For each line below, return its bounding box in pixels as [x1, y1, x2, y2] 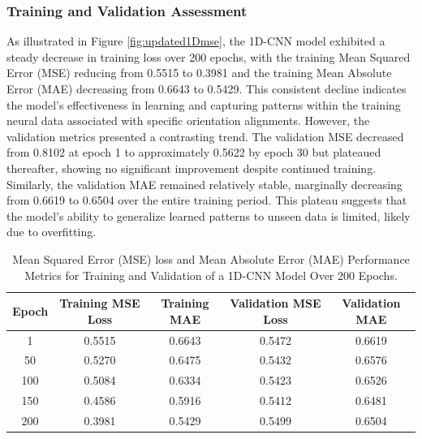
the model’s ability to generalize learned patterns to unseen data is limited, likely [6, 207, 411, 224]
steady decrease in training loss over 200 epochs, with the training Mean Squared [6, 48, 411, 65]
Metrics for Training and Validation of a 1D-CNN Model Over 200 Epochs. [24, 266, 398, 283]
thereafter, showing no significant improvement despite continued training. [6, 159, 377, 176]
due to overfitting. [6, 223, 97, 240]
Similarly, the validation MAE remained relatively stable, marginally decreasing [6, 175, 403, 192]
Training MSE [59, 295, 140, 312]
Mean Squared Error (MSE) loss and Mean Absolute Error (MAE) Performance [12, 250, 410, 267]
